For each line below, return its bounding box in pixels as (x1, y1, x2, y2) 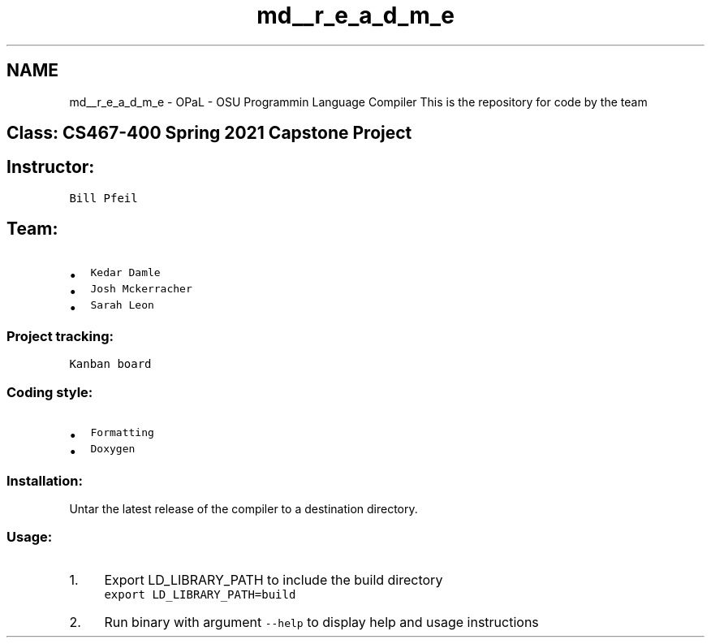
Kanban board (69, 357, 152, 371)
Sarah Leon (90, 298, 154, 311)
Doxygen (90, 443, 136, 456)
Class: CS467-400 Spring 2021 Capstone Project (6, 123, 412, 144)
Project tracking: (6, 328, 114, 345)
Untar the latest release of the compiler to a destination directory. (69, 501, 418, 516)
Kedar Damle (90, 266, 161, 279)
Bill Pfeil (69, 191, 138, 205)
